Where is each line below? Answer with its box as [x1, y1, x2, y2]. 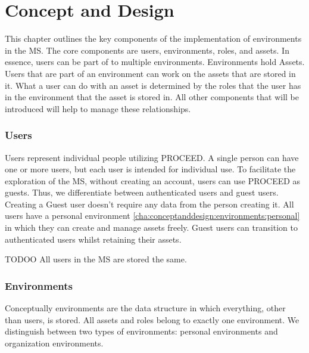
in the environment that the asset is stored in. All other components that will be [5, 91, 299, 103]
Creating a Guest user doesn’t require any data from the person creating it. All [5, 197, 294, 210]
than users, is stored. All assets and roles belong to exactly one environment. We [5, 313, 299, 326]
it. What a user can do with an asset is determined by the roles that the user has [5, 79, 301, 91]
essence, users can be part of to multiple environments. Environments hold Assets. [5, 55, 305, 68]
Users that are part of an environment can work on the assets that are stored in [5, 67, 296, 79]
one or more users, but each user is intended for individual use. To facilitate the [5, 163, 296, 175]
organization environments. [5, 336, 104, 349]
